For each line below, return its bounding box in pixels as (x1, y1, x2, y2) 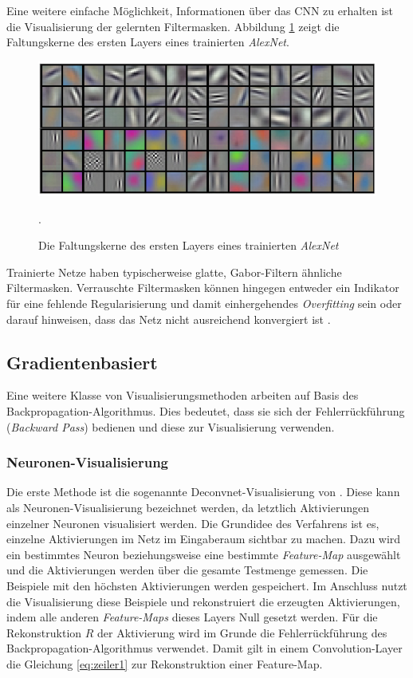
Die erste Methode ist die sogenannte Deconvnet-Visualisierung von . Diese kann (6, 483, 400, 500)
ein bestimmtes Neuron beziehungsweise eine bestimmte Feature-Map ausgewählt (6, 546, 401, 562)
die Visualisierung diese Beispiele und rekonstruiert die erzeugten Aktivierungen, (6, 593, 400, 609)
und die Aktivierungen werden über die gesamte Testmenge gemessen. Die (6, 562, 368, 578)
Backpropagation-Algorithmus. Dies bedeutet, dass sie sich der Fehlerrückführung (6, 403, 405, 420)
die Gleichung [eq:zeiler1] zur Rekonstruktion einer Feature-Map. (6, 655, 323, 672)
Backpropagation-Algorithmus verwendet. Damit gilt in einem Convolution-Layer (6, 640, 403, 656)
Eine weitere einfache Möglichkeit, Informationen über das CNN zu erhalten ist (6, 2, 394, 18)
